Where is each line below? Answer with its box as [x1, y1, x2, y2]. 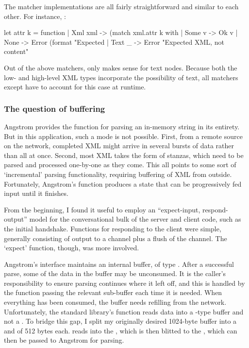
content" [4, 46, 29, 56]
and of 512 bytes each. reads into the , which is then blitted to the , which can [4, 325, 237, 335]
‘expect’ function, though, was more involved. [4, 243, 139, 253]
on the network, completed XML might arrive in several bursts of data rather [4, 140, 234, 151]
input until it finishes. [4, 188, 68, 198]
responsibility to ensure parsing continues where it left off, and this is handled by [4, 278, 245, 288]
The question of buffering [4, 102, 105, 114]
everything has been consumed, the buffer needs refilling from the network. [4, 297, 227, 307]
